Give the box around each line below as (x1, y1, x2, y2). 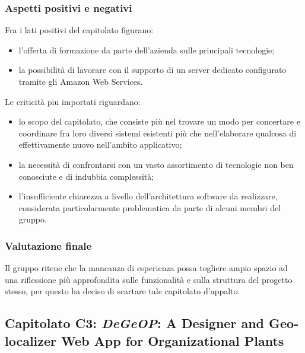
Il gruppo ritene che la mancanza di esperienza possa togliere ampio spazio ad (5, 262, 288, 274)
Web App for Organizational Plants (61, 331, 284, 349)
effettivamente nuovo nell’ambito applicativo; (18, 138, 182, 151)
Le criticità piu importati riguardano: (5, 95, 141, 107)
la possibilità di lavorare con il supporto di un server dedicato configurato (18, 63, 287, 76)
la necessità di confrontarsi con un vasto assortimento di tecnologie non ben (18, 158, 294, 170)
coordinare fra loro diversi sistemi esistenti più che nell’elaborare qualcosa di (18, 126, 297, 139)
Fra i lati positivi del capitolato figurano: (5, 24, 154, 36)
